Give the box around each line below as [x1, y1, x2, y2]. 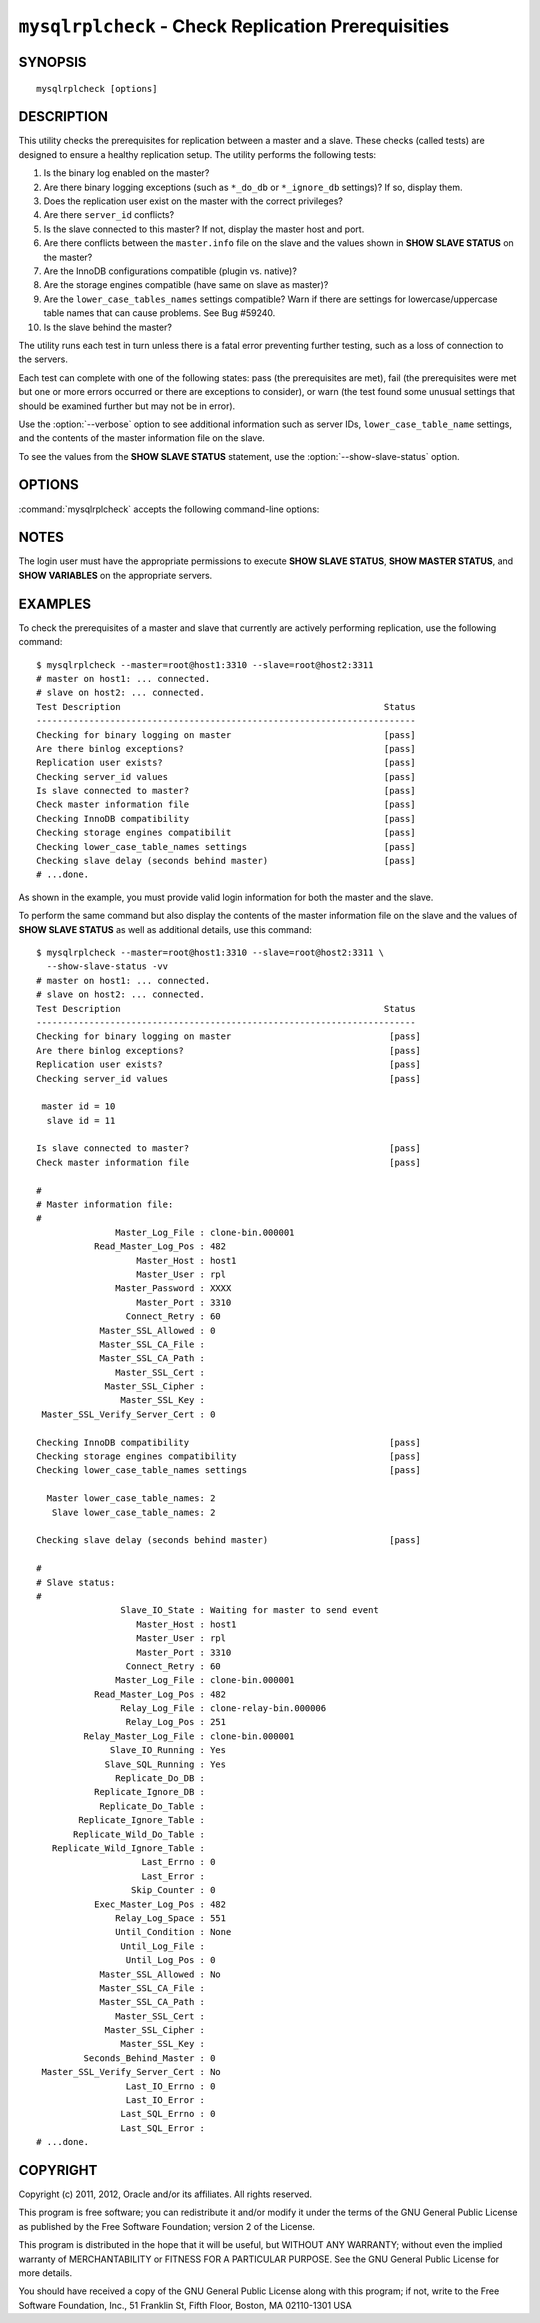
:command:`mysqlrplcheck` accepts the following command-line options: [18, 503, 320, 515]
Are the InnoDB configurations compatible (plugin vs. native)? [43, 265, 297, 277]
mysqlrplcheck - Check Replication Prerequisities [18, 15, 450, 37]
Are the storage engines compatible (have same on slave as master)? [43, 279, 329, 291]
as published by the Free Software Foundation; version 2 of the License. [18, 2220, 315, 2232]
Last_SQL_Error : [120, 2122, 205, 2134]
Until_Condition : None [115, 1926, 232, 1938]
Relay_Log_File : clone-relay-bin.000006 [120, 1703, 327, 1714]
